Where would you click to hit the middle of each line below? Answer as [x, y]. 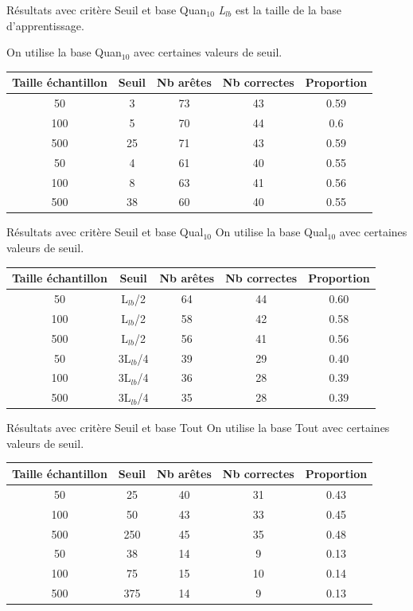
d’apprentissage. [45, 25]
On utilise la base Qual [271, 232]
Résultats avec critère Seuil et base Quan [107, 10]
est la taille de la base [288, 10]
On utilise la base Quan [64, 52]
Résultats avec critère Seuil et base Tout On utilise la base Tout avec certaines [198, 428]
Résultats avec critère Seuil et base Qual [105, 232]
